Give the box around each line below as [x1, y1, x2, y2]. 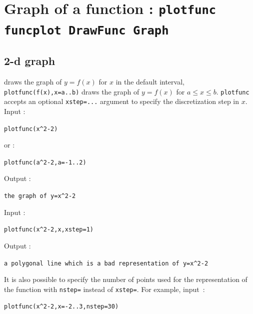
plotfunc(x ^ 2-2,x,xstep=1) [4, 226, 93, 233]
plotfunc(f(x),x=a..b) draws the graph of [4, 86, 139, 96]
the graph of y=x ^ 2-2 [4, 192, 76, 200]
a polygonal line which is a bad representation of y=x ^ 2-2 [4, 259, 208, 267]
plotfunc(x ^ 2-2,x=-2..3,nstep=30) [4, 303, 119, 310]
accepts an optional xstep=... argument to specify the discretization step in [4, 96, 239, 106]
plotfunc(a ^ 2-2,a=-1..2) [4, 158, 86, 166]
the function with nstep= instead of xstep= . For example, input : [4, 283, 205, 294]
